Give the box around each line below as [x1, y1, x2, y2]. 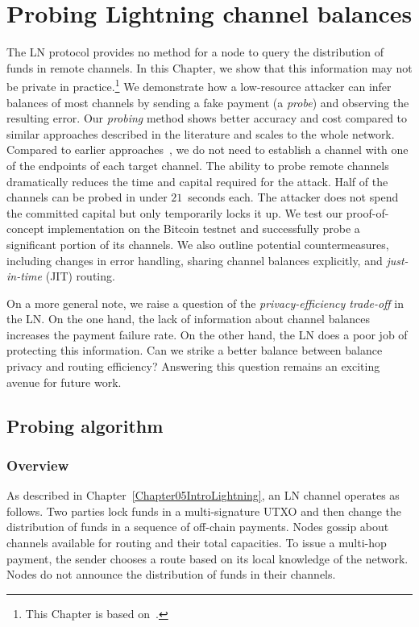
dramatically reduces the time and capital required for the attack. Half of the [6, 172, 388, 189]
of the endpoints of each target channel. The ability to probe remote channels [6, 156, 389, 173]
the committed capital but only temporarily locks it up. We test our [6, 204, 343, 221]
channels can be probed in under [6, 189, 168, 206]
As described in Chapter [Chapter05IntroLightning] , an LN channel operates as [6, 487, 400, 504]
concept [6, 220, 44, 237]
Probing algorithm [6, 413, 164, 438]
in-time [6, 268, 43, 284]
